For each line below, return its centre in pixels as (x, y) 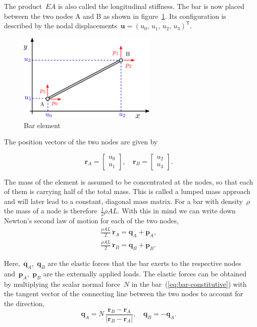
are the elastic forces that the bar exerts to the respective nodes (145, 263)
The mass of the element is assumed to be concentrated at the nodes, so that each (128, 181)
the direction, (24, 303)
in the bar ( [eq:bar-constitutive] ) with (189, 284)
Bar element (42, 125)
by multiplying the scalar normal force (62, 284)
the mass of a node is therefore (51, 211)
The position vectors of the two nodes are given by (81, 142)
